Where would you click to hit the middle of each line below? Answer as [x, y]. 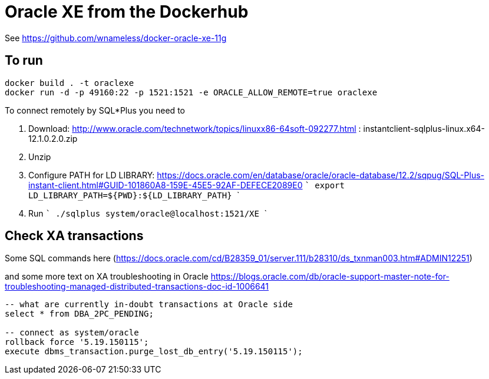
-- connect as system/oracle [72, 333]
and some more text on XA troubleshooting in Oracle [107, 277]
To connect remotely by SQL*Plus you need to [95, 110]
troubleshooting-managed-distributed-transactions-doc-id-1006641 [137, 287]
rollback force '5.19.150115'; [77, 342]
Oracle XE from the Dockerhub [127, 12]
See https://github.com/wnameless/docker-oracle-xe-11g [116, 38]
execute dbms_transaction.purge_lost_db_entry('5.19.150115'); [154, 352]
